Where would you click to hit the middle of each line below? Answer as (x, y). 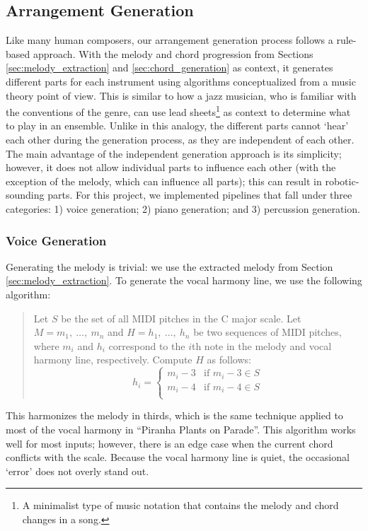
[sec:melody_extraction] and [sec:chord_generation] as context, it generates (169, 68)
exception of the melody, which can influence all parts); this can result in (164, 181)
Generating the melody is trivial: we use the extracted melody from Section (169, 266)
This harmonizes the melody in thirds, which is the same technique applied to (174, 415)
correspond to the (147, 345)
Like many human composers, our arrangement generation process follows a (169, 40)
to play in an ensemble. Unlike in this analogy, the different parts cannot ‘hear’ (177, 126)
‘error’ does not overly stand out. (77, 471)
